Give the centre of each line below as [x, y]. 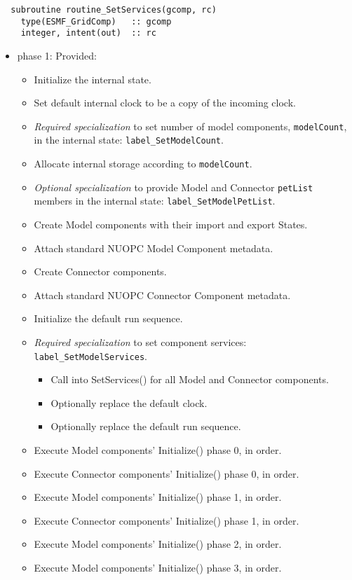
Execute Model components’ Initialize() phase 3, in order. [158, 567]
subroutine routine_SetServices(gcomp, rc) [114, 10]
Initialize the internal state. [93, 79]
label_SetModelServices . [90, 355]
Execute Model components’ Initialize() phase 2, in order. [158, 544]
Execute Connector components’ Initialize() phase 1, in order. [167, 520]
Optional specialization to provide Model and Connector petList [174, 187]
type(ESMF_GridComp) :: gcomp [96, 21]
